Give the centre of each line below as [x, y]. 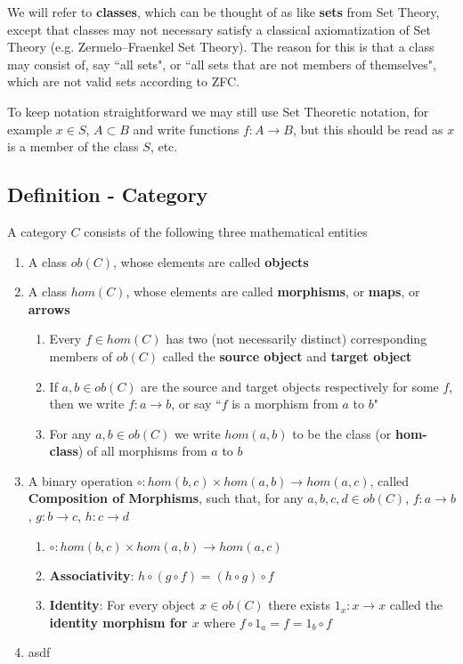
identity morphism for [118, 622]
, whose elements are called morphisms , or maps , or [273, 292]
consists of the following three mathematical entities [226, 231]
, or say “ [196, 404]
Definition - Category [108, 194]
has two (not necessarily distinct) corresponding [296, 339]
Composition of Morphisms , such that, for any [166, 498]
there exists [300, 605]
